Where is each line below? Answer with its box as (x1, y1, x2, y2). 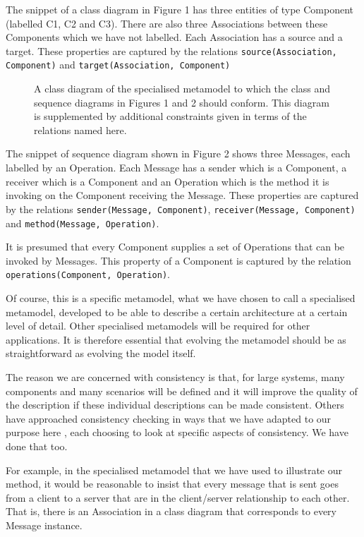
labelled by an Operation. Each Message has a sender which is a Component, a (6, 160, 347, 175)
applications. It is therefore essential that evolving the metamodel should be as (6, 332, 346, 346)
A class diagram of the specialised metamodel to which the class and (34, 81, 331, 96)
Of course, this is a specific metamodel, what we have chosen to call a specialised (6, 291, 356, 305)
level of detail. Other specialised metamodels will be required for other (6, 318, 310, 333)
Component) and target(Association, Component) (6, 57, 231, 72)
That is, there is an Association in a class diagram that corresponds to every (6, 504, 336, 519)
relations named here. (34, 122, 127, 137)
